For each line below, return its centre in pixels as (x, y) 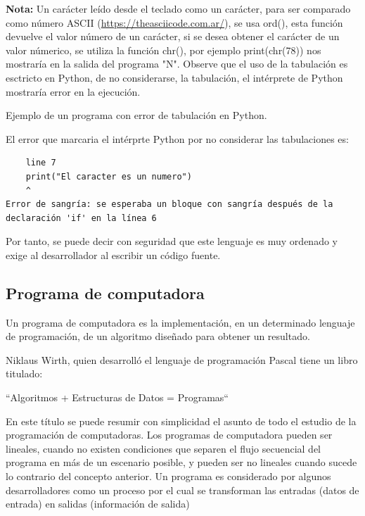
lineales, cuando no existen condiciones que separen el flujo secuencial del (164, 448)
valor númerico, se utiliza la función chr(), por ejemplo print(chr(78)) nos (164, 50)
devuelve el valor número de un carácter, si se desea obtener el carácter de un (173, 36)
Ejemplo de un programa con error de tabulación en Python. (136, 115)
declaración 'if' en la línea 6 (81, 218)
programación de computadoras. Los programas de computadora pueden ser (169, 435)
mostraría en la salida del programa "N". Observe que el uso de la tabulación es (177, 64)
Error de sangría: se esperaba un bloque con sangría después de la (169, 204)
